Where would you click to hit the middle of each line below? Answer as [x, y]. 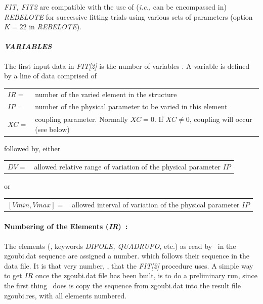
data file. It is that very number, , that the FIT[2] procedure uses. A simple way [129, 265]
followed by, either [32, 148]
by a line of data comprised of [50, 76]
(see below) [52, 129]
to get [13, 275]
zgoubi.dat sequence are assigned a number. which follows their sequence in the [127, 256]
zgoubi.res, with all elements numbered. [65, 295]
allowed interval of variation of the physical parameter [156, 204]
